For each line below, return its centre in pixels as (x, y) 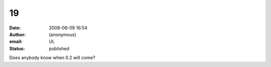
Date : (15, 28)
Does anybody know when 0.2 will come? (52, 58)
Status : (17, 48)
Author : (18, 34)
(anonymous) (63, 34)
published (59, 48)
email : (16, 42)
